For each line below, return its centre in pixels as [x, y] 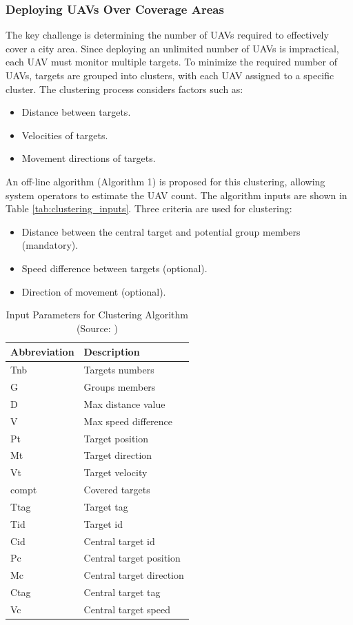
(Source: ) [97, 328]
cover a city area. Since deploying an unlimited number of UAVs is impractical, [172, 48]
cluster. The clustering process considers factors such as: [124, 89]
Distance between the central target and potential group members [161, 231]
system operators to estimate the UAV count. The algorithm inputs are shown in [176, 195]
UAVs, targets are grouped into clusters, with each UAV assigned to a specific [170, 75]
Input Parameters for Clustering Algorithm [97, 315]
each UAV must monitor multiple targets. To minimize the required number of [171, 62]
